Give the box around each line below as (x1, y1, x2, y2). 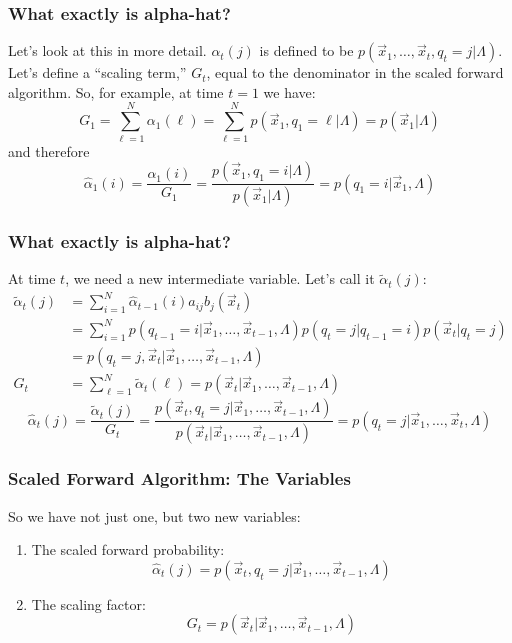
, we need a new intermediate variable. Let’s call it (65, 268, 375, 289)
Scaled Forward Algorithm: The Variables (8, 466, 351, 491)
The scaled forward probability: (31, 539, 225, 560)
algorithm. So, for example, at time (8, 81, 224, 102)
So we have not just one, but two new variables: (8, 505, 301, 526)
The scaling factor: (31, 593, 146, 614)
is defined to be (259, 40, 354, 61)
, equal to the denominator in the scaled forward (206, 62, 504, 83)
